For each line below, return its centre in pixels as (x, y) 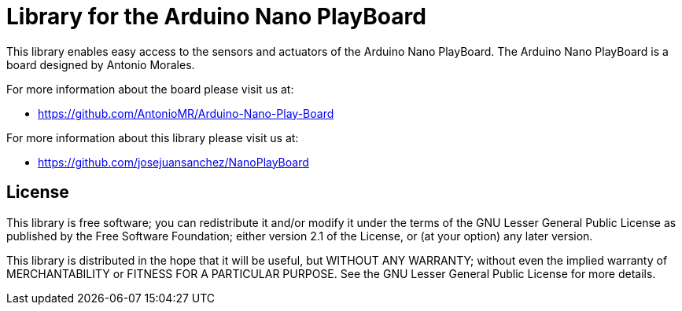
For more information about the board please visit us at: (150, 89)
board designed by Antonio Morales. (101, 64)
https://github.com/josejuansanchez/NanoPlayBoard (173, 162)
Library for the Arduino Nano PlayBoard (216, 16)
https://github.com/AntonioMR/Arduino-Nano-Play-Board (186, 113)
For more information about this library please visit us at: (153, 137)
